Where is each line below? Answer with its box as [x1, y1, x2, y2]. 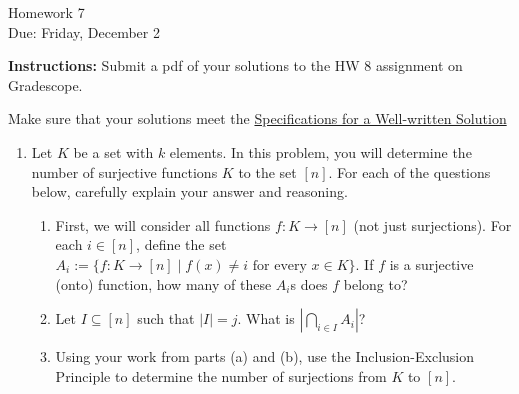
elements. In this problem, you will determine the [169, 141, 472, 162]
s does [290, 273, 328, 294]
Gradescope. [8, 74, 83, 95]
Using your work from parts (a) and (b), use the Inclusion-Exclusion [55, 346, 475, 367]
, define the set [136, 234, 227, 255]
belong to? [343, 273, 408, 294]
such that [137, 308, 195, 329]
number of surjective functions [31, 161, 218, 182]
